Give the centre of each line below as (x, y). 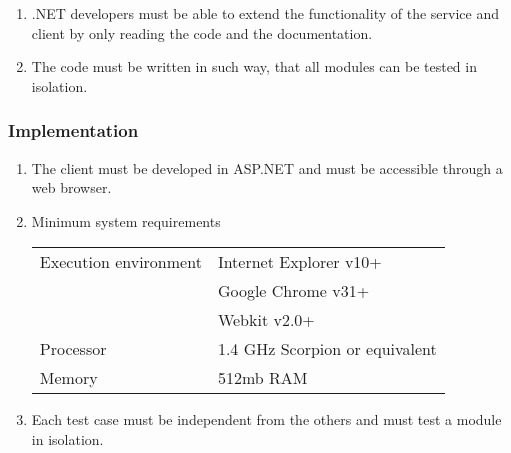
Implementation (73, 130)
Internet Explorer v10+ (299, 262)
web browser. (71, 187)
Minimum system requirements (126, 220)
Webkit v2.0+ (266, 320)
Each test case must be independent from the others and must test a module (266, 419)
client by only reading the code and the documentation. (202, 32)
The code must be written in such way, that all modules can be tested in (254, 66)
